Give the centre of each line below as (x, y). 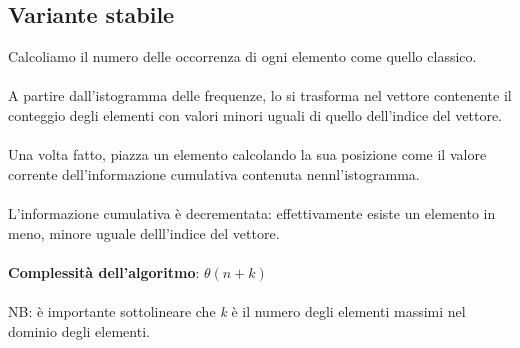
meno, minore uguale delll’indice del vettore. (144, 232)
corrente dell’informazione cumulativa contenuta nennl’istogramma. (214, 173)
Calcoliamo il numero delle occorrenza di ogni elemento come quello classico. (242, 56)
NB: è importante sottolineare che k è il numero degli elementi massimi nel (237, 310)
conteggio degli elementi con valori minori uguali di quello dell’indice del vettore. (255, 114)
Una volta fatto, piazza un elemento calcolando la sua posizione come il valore (247, 154)
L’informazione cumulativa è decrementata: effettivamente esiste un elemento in (252, 212)
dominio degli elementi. (79, 330)
